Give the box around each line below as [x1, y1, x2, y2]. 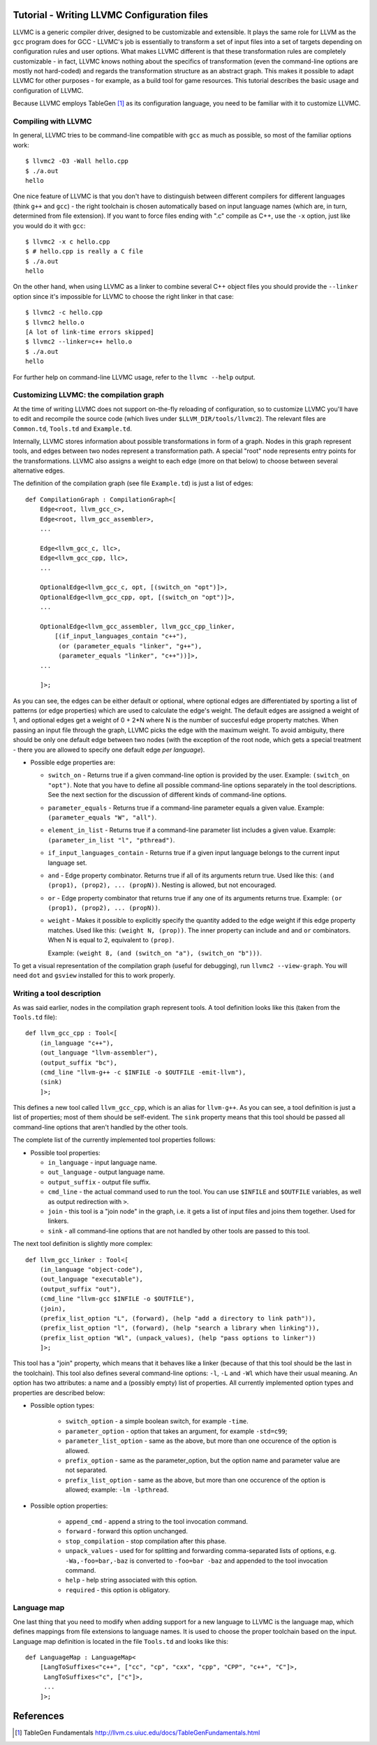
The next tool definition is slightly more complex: [13, 1240, 153, 1248]
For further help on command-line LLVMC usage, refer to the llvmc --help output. [13, 373, 256, 381]
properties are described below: [13, 1388, 105, 1397]
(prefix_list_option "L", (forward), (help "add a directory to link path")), [39, 1314, 316, 1322]
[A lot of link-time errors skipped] [25, 328, 155, 336]
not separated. [65, 1466, 108, 1474]
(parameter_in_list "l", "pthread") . [47, 836, 175, 844]
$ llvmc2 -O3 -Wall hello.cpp [25, 157, 129, 165]
